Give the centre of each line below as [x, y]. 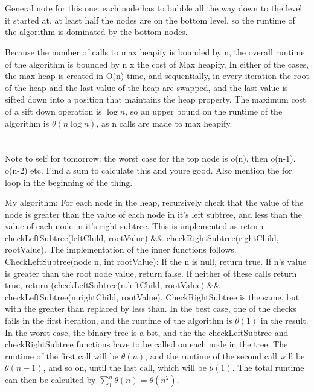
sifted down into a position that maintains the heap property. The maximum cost [155, 99]
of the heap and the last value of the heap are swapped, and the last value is [146, 87]
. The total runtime [268, 368]
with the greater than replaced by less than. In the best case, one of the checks [151, 308]
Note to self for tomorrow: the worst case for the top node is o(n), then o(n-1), [150, 158]
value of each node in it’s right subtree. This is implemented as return [134, 226]
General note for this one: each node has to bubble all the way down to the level [154, 8]
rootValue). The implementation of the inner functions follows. [121, 249]
